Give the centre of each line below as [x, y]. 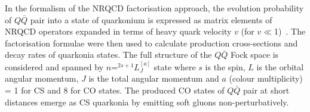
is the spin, [225, 66]
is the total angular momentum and [154, 78]
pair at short [266, 90]
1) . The [290, 31]
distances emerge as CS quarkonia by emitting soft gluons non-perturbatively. [147, 102]
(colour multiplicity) [266, 78]
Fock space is [255, 55]
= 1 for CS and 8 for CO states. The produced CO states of [115, 90]
